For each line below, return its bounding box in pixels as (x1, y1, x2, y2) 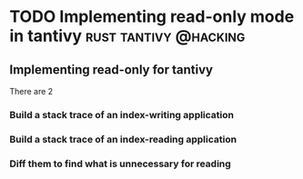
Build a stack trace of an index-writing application (9, 108, 235, 121)
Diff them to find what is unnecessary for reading (9, 157, 232, 170)
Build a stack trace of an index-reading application (9, 133, 237, 145)
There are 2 (9, 86, 54, 96)
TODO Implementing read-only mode (9, 6, 295, 27)
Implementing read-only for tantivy (9, 62, 214, 77)
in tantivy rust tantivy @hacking (9, 25, 246, 46)
